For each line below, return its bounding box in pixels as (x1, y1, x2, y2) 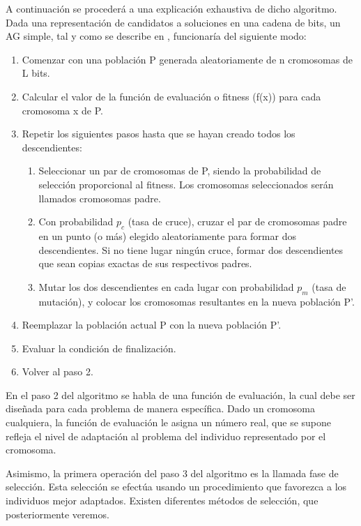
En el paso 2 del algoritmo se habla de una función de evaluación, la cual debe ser (6, 387, 355, 402)
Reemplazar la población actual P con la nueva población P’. (22, 317, 282, 332)
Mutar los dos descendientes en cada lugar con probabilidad (38, 279, 294, 294)
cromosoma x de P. (22, 103, 103, 117)
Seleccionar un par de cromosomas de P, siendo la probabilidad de (38, 163, 321, 178)
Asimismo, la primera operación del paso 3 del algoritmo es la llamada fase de (6, 465, 339, 480)
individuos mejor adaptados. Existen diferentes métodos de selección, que (6, 493, 318, 508)
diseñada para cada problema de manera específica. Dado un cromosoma (6, 401, 315, 416)
